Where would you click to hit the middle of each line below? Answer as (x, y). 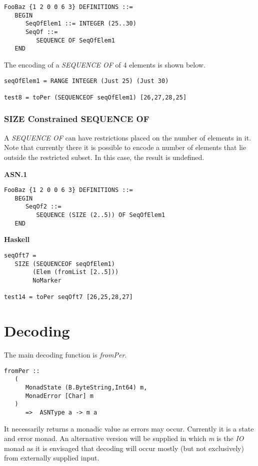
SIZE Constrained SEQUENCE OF (77, 119)
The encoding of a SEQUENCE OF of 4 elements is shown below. (105, 64)
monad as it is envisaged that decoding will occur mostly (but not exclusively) (124, 448)
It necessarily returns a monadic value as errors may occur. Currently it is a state (129, 428)
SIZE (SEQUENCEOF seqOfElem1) (65, 264)
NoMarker (47, 280)
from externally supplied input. (52, 458)
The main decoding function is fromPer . (65, 355)
